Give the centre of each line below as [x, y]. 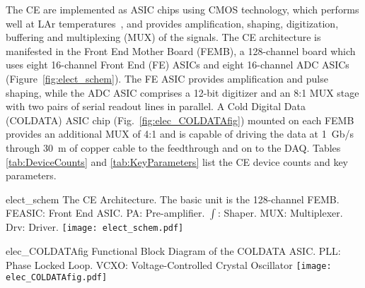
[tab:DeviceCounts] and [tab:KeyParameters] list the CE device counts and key [177, 161]
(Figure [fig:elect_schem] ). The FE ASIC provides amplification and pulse [167, 78]
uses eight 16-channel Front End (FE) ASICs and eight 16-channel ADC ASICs [178, 65]
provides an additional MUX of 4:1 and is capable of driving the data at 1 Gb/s [180, 134]
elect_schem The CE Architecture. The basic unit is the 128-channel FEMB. [173, 199]
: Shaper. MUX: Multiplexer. [280, 213]
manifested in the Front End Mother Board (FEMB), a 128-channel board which [181, 50]
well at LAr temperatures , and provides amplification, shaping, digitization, [172, 23]
